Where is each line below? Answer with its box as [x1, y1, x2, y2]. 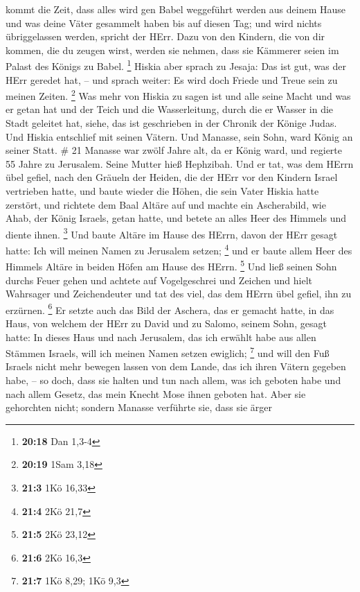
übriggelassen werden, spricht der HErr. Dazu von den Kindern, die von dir [6, 29, 325, 44]
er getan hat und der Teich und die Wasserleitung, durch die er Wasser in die [6, 102, 334, 116]
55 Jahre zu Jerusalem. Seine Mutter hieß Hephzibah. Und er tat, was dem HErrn [6, 156, 354, 171]
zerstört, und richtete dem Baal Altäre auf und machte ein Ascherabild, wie [6, 197, 326, 211]
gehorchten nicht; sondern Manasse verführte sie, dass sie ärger [6, 400, 272, 415]
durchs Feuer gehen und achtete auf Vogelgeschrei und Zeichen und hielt [6, 272, 313, 287]
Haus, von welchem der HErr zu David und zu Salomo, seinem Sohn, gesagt [6, 316, 327, 330]
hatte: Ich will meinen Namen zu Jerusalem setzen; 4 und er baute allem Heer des [6, 241, 352, 257]
